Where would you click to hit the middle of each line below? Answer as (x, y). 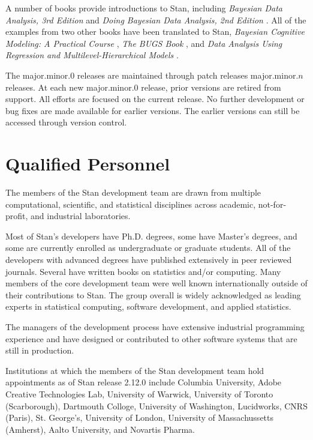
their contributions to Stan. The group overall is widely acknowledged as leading (153, 294)
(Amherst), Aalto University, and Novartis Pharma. (100, 429)
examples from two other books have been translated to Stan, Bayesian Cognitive (155, 32)
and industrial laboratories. (81, 216)
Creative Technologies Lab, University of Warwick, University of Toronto (139, 393)
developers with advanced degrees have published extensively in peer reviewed (149, 260)
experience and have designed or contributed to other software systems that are (151, 338)
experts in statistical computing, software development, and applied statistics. (148, 306)
